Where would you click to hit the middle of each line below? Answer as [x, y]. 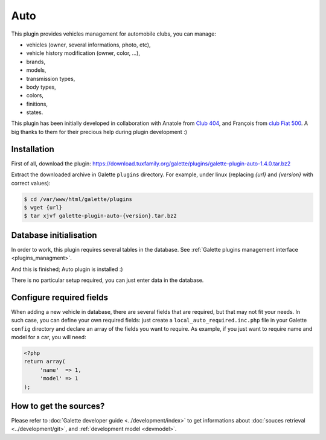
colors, [35, 95]
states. [35, 112]
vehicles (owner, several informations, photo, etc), [88, 45]
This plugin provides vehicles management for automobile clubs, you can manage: [114, 34]
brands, [36, 62]
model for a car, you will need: [49, 337]
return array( [45, 362]
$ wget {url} [43, 207]
